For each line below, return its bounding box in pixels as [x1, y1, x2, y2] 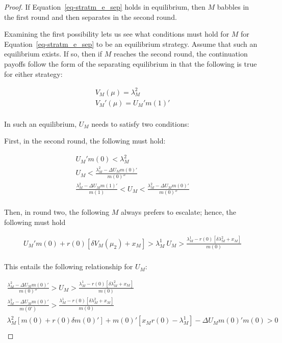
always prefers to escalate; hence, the [121, 207, 236, 217]
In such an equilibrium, [4, 118, 77, 129]
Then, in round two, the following [4, 207, 110, 217]
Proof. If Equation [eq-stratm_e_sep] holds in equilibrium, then [4, 2, 206, 12]
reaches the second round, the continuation [113, 48, 248, 59]
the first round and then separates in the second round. [4, 11, 177, 22]
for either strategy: [4, 68, 63, 79]
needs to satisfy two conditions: [91, 118, 189, 129]
